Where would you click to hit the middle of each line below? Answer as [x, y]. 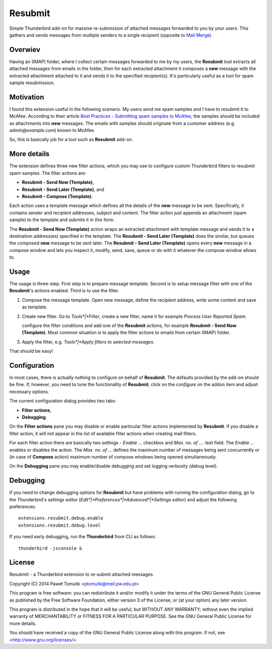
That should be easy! [31, 351]
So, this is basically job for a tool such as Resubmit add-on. [71, 140]
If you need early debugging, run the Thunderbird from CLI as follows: [83, 537]
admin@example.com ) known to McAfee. [52, 131]
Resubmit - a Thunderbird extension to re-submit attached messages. [82, 574]
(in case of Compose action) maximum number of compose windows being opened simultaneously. [113, 457]
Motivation [27, 97]
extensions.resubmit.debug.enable [61, 518]
